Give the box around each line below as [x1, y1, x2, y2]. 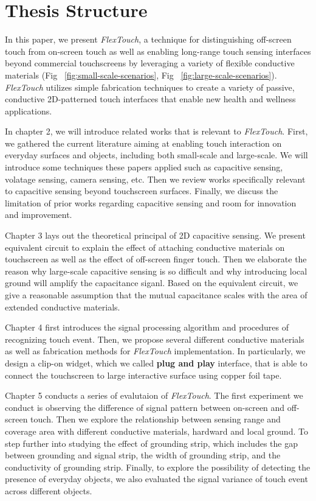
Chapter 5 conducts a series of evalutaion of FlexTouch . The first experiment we [5, 389, 303, 402]
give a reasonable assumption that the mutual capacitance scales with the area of [5, 289, 307, 301]
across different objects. [5, 484, 92, 497]
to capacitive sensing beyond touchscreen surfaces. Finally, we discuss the [5, 184, 278, 197]
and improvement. [5, 208, 72, 221]
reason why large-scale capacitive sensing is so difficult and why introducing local [5, 264, 307, 277]
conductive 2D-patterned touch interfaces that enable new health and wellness [5, 93, 296, 105]
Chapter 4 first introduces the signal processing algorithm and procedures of [5, 321, 289, 334]
